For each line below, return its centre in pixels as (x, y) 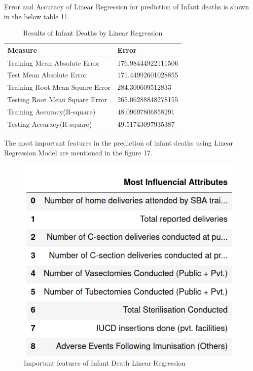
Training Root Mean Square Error (59, 87)
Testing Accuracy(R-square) (50, 124)
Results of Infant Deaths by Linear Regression (93, 33)
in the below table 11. (37, 16)
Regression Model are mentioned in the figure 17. (78, 152)
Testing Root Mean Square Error (57, 99)
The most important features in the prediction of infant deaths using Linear (119, 142)
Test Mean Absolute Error (47, 75)
